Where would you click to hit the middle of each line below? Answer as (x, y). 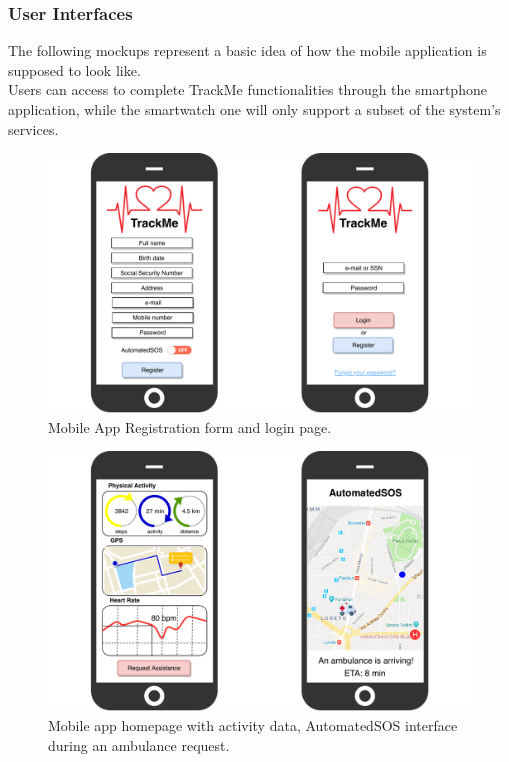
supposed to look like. (74, 69)
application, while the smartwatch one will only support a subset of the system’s (254, 109)
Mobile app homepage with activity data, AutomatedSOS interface (253, 725)
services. (33, 128)
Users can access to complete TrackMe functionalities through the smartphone (247, 89)
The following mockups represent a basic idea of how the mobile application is (247, 50)
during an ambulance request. (139, 744)
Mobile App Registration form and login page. (190, 426)
